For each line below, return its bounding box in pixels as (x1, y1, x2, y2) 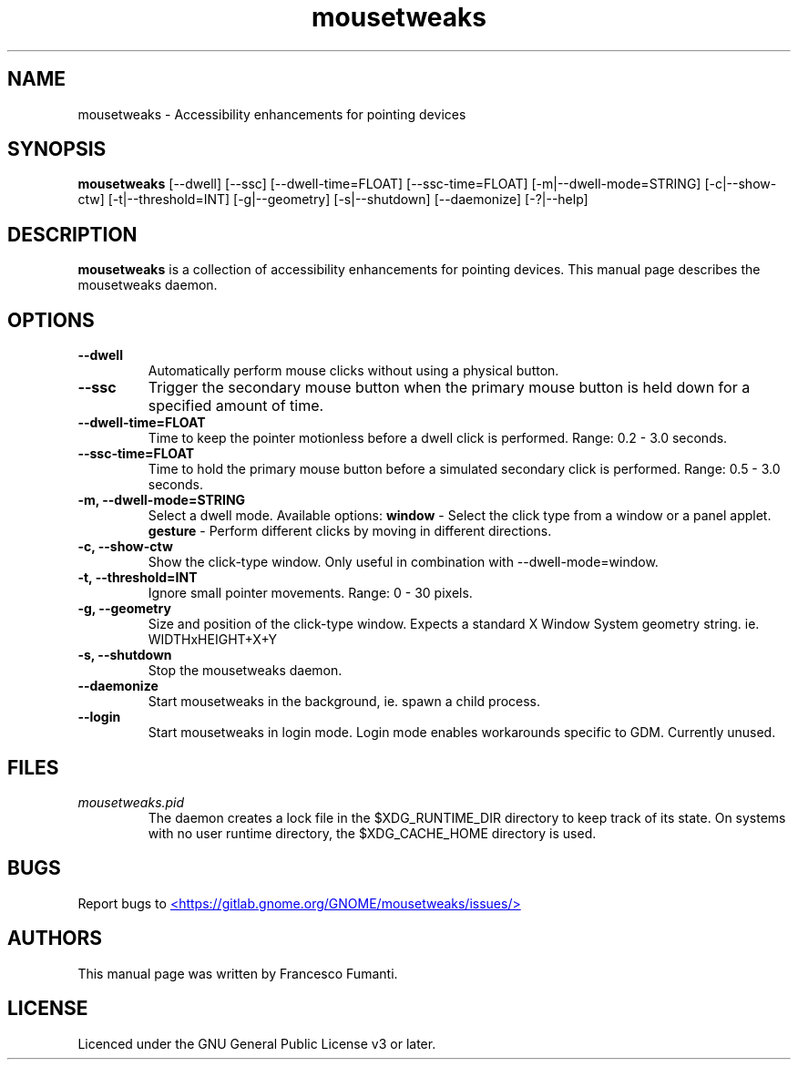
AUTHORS (7, 927, 103, 950)
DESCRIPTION (7, 222, 138, 246)
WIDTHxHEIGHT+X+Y (148, 631, 278, 648)
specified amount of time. (148, 396, 324, 416)
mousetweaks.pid (77, 794, 185, 810)
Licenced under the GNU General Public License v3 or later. (77, 1035, 436, 1052)
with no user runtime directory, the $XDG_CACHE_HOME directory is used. (148, 825, 597, 841)
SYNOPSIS (7, 138, 107, 161)
